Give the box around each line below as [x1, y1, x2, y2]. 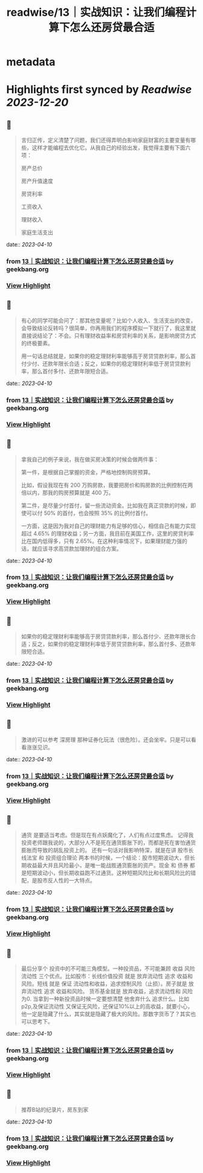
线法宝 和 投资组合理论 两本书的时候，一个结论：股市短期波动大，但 [21, 854, 190, 861]
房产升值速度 [21, 177, 53, 185]
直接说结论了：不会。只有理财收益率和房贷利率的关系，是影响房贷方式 [21, 332, 196, 339]
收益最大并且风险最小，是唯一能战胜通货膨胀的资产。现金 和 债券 [26, 862, 188, 869]
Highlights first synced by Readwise [6, 83, 192, 97]
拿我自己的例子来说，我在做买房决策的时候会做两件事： [21, 455, 159, 463]
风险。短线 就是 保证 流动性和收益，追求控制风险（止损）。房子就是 [21, 980, 187, 987]
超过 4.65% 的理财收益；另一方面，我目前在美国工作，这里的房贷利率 [21, 530, 195, 537]
